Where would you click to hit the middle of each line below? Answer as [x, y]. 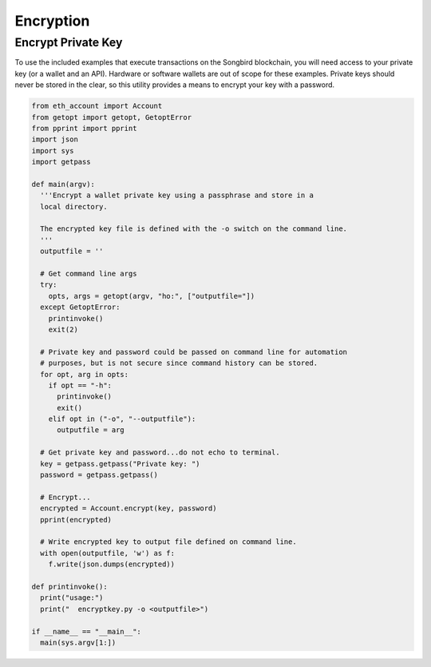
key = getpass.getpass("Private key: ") [120, 464]
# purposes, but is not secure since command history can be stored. [179, 363]
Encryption [52, 21]
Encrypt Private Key [69, 42]
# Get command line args [89, 274]
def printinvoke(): [69, 586]
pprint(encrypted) [76, 520]
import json [55, 139]
